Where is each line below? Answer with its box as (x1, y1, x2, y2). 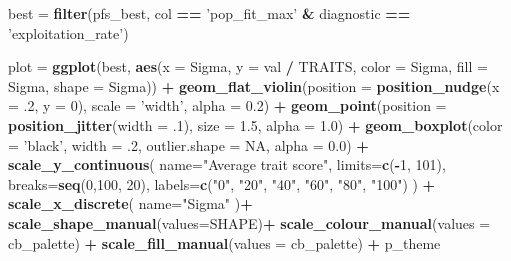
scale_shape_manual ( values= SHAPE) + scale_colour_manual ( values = (8, 212, 491, 233)
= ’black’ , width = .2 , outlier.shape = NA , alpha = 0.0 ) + (8, 134, 369, 155)
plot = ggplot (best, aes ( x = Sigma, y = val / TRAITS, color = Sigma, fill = (8, 56, 488, 77)
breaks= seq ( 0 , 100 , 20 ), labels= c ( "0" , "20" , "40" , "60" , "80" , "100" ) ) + (8, 173, 436, 194)
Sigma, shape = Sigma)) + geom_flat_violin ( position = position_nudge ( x (8, 75, 500, 96)
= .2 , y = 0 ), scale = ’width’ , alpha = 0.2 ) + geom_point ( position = (8, 95, 447, 116)
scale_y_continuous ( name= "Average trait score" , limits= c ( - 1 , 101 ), (8, 154, 446, 175)
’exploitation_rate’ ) (8, 22, 129, 43)
